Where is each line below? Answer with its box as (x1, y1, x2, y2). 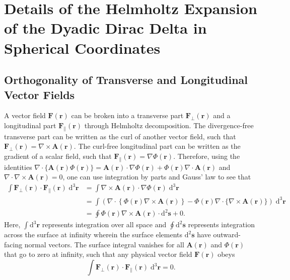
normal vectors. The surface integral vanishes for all (24, 239, 184, 249)
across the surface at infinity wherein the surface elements (4, 229, 183, 240)
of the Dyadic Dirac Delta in (4, 18, 207, 38)
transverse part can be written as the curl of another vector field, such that (4, 131, 236, 141)
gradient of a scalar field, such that (4, 150, 112, 161)
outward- (213, 229, 241, 240)
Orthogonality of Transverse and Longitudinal (4, 72, 248, 87)
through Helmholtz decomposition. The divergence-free (84, 120, 254, 130)
